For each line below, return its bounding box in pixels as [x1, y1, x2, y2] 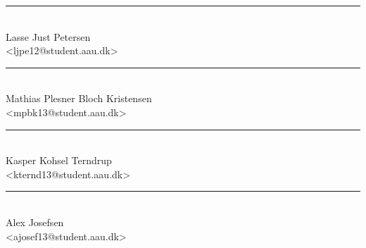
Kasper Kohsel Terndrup [6, 153, 112, 168]
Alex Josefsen [6, 214, 64, 229]
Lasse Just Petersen [6, 29, 91, 44]
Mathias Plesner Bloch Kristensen [6, 91, 152, 106]
